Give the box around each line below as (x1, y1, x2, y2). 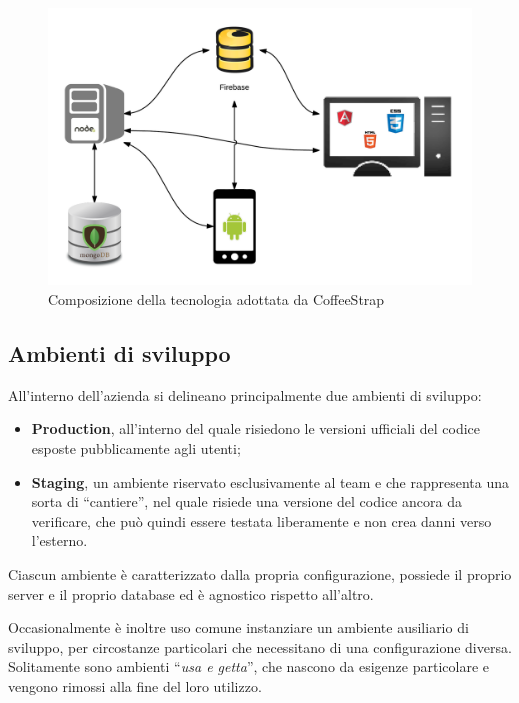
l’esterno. (31, 530, 88, 551)
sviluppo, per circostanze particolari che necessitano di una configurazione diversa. (8, 636, 512, 657)
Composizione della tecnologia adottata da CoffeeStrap (48, 289, 385, 310)
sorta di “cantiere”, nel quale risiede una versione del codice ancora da (31, 491, 462, 512)
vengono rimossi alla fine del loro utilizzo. (8, 675, 262, 696)
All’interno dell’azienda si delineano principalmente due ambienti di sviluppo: (8, 384, 482, 405)
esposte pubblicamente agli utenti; (31, 438, 241, 458)
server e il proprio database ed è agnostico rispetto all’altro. (8, 583, 374, 604)
